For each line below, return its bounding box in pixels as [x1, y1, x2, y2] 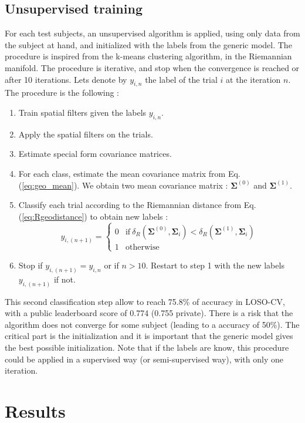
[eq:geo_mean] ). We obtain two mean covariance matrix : [22, 179, 228, 191]
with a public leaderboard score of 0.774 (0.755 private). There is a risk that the [5, 307, 293, 319]
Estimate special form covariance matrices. [18, 147, 172, 160]
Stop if [18, 258, 43, 271]
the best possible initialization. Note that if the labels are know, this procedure [5, 341, 289, 353]
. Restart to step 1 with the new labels [145, 258, 284, 271]
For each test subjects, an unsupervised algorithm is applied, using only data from [5, 27, 300, 39]
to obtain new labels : [90, 210, 168, 222]
